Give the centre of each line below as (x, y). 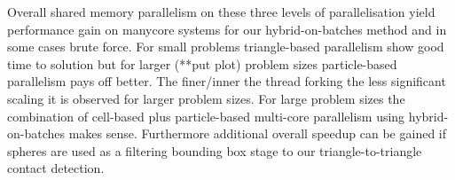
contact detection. (56, 168)
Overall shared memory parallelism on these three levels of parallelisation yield (221, 12)
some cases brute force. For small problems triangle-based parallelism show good (226, 47)
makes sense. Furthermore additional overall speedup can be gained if (258, 133)
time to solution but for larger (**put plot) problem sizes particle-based (202, 63)
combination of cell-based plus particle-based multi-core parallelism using (206, 116)
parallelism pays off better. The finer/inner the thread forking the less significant (227, 81)
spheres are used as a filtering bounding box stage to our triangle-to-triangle (215, 150)
